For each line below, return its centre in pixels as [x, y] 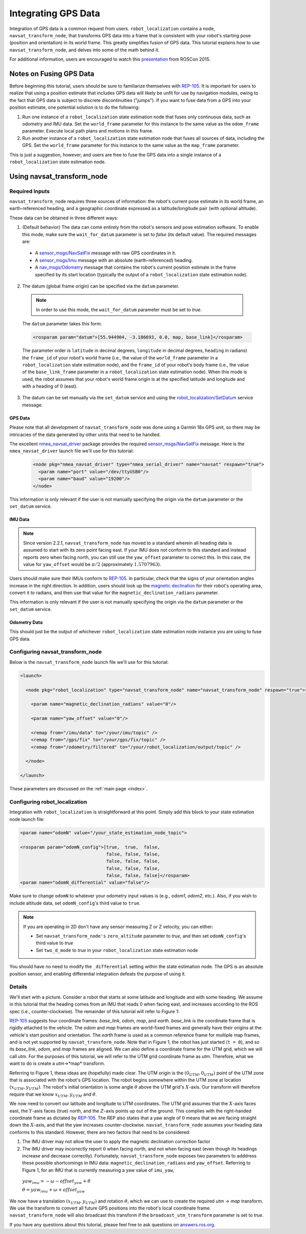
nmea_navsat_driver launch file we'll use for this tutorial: [72, 451]
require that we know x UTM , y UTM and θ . [53, 1095]
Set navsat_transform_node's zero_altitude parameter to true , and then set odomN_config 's [141, 936]
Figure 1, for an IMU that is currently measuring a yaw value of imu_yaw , [98, 1170]
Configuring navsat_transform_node [56, 652]
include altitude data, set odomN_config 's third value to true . [75, 903]
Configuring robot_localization [48, 802]
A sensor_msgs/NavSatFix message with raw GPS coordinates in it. [106, 253]
